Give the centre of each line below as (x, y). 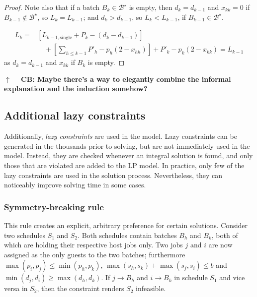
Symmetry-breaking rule (54, 207)
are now (220, 245)
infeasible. (151, 288)
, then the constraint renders (81, 288)
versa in (16, 288)
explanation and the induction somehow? (76, 89)
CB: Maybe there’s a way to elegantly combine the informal (126, 79)
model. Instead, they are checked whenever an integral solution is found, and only (128, 155)
